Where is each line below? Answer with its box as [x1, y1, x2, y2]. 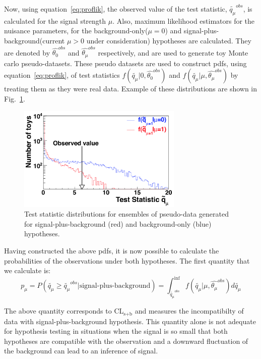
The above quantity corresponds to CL [4, 305, 124, 316]
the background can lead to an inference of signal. [4, 345, 158, 356]
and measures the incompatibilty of [135, 305, 244, 316]
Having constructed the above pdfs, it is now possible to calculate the [4, 245, 219, 256]
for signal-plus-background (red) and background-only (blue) [24, 218, 212, 229]
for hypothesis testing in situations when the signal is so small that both [4, 326, 228, 336]
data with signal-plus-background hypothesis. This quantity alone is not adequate [4, 316, 256, 326]
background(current [4, 35, 65, 45]
